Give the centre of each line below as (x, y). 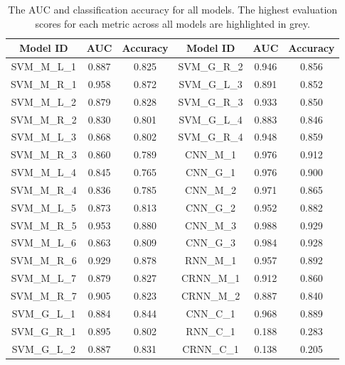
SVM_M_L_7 (43, 278)
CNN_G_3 (211, 243)
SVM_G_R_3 (211, 101)
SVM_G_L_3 (211, 83)
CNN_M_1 (211, 154)
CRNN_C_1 (211, 348)
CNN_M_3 (211, 225)
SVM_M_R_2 (44, 119)
